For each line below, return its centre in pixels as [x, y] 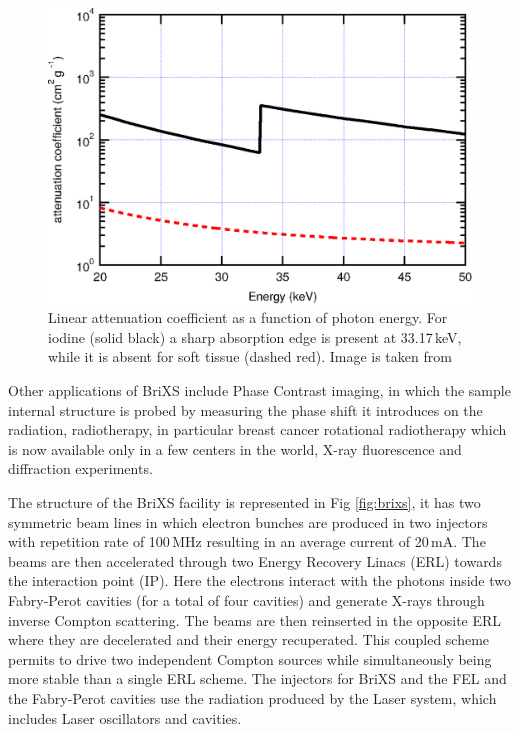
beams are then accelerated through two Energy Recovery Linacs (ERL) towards [255, 560]
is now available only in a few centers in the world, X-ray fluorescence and [235, 448]
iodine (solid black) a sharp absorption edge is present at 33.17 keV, [255, 336]
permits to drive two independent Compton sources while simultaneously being [250, 658]
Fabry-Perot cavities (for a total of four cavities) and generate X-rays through [246, 599]
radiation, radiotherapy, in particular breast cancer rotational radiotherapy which [257, 429]
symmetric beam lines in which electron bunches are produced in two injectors [248, 521]
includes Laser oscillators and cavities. [125, 717]
